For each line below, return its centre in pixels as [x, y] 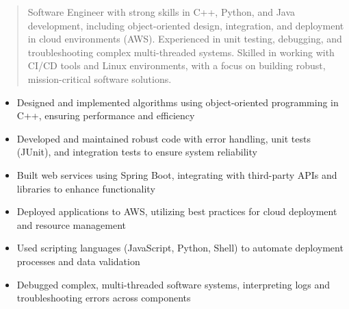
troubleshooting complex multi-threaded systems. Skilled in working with [181, 52]
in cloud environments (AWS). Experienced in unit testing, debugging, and [185, 39]
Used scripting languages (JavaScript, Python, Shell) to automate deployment [180, 248]
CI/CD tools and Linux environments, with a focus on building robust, [177, 65]
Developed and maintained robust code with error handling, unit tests [164, 138]
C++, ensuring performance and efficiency [106, 115]
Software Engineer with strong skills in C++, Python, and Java [161, 12]
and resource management [71, 224]
